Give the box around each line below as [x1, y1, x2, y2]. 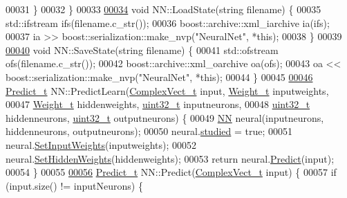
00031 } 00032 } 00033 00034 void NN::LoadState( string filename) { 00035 [6, 2, 321, 16]
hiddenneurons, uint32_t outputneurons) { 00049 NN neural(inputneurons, [6, 110, 324, 125]
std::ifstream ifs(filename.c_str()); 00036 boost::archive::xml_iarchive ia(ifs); [6, 15, 330, 30]
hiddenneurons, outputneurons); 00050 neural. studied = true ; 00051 [6, 124, 293, 138]
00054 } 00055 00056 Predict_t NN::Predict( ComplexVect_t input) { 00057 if [6, 165, 337, 179]
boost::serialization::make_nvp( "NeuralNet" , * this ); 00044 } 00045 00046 [6, 69, 313, 84]
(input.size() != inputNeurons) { [6, 178, 143, 192]
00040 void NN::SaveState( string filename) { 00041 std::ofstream [6, 42, 279, 57]
